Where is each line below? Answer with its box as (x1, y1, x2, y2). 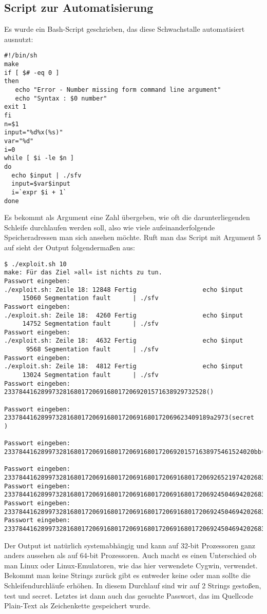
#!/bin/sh (4, 52, 37, 60)
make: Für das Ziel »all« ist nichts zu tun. (4, 269, 162, 276)
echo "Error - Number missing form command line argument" (15, 86, 221, 94)
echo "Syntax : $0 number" (15, 94, 107, 102)
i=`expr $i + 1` (11, 188, 67, 196)
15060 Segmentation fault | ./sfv (22, 294, 159, 302)
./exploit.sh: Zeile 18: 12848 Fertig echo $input (4, 286, 243, 293)
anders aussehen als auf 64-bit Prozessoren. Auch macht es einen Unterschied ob (4, 550, 257, 561)
